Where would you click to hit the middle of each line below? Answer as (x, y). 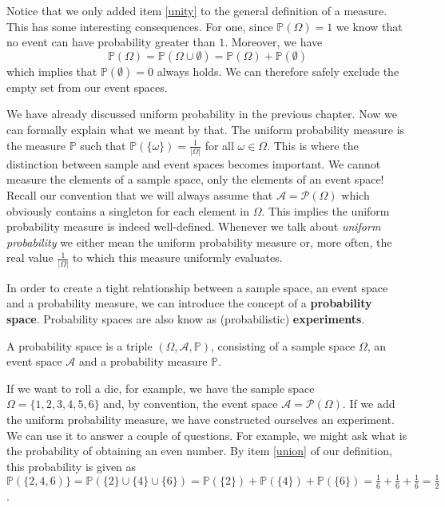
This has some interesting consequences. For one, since (140, 26)
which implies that (52, 71)
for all (219, 145)
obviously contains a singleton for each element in (128, 210)
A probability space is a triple (79, 345)
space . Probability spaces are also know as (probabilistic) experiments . (186, 318)
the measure (36, 145)
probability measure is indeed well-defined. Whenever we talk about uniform (194, 226)
